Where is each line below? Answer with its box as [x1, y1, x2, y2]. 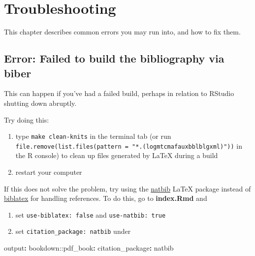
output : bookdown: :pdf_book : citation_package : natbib [4, 243, 174, 253]
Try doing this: [4, 114, 49, 125]
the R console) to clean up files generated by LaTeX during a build [15, 150, 218, 160]
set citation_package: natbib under [15, 226, 131, 236]
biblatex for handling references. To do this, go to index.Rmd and [4, 193, 207, 203]
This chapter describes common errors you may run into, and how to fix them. [4, 27, 241, 37]
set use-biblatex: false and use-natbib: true [15, 209, 166, 220]
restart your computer [15, 167, 82, 177]
